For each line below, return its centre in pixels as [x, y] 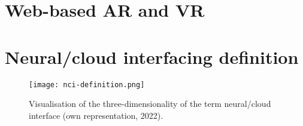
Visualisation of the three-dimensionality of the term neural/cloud [150, 104]
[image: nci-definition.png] [87, 84]
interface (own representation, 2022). [96, 115]
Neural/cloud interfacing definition [152, 56]
